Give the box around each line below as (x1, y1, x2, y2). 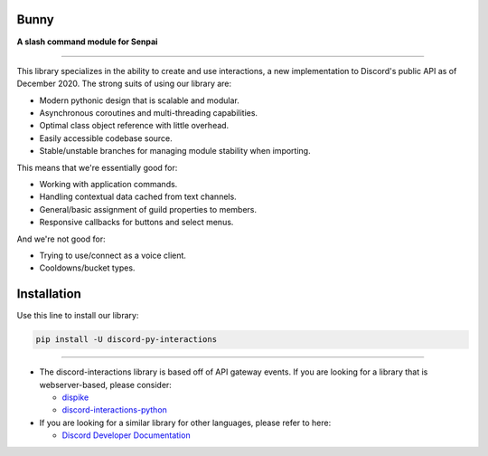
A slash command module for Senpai (16, 36, 158, 47)
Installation (16, 286, 81, 302)
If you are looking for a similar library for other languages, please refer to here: (39, 417, 332, 428)
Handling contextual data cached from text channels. (39, 191, 237, 203)
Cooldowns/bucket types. (39, 262, 136, 273)
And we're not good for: (16, 233, 106, 244)
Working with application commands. (39, 179, 178, 190)
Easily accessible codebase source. (39, 132, 174, 144)
